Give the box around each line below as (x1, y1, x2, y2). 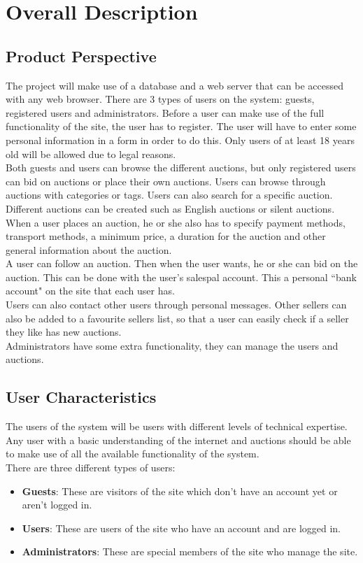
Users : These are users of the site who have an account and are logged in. (22, 520, 341, 535)
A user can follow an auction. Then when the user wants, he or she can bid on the (6, 256, 358, 271)
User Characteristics (6, 386, 157, 408)
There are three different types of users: (6, 460, 176, 475)
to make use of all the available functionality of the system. (6, 446, 259, 461)
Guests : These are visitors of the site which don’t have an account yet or (22, 483, 338, 498)
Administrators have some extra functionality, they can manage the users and (6, 338, 339, 352)
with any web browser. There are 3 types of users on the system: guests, (6, 92, 315, 106)
